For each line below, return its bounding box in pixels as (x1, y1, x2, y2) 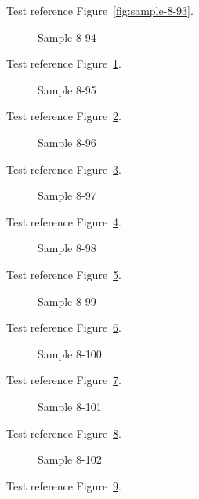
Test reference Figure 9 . (6, 477, 121, 493)
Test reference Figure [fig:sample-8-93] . (6, 2, 194, 18)
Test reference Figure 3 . (6, 160, 121, 177)
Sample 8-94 (38, 28, 96, 45)
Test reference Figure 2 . (6, 108, 121, 124)
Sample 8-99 (38, 292, 96, 309)
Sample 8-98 (38, 240, 96, 256)
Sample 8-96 (38, 134, 96, 150)
